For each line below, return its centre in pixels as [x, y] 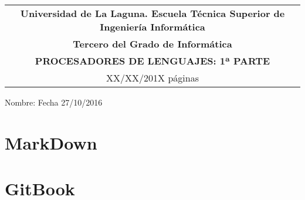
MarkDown [51, 142]
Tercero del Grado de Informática [152, 44]
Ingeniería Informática [152, 27]
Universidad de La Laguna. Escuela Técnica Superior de [152, 13]
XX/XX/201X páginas [152, 78]
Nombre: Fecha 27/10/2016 [54, 102]
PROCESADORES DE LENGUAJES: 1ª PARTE [152, 61]
